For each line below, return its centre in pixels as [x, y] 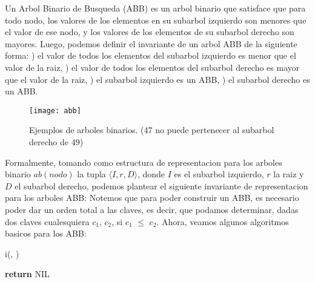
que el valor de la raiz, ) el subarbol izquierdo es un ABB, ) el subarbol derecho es [157, 79]
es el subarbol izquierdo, [219, 174]
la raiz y [289, 174]
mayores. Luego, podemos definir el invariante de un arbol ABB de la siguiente [151, 43]
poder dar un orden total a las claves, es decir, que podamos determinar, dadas [152, 209]
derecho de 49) [56, 142]
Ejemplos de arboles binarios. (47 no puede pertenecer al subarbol [152, 130]
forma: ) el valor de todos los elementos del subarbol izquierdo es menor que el [151, 55]
